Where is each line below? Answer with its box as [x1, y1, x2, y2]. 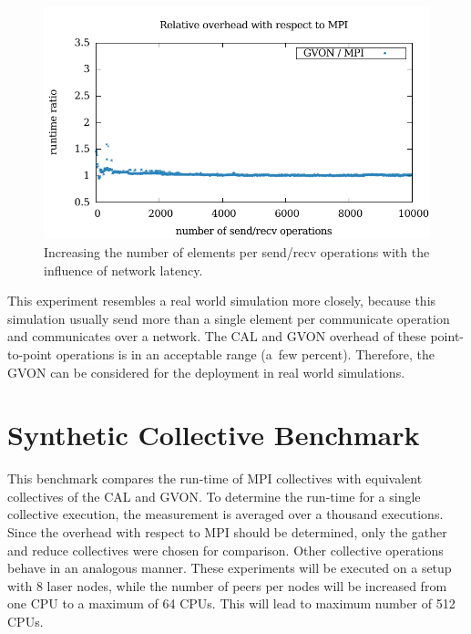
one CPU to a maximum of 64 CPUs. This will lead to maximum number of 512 [7, 594, 456, 613]
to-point [7, 344, 53, 363]
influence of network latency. [44, 260, 203, 279]
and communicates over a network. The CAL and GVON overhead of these [7, 327, 426, 346]
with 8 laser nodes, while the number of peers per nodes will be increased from [7, 576, 447, 595]
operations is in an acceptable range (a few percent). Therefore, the [56, 344, 435, 363]
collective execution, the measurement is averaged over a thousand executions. [7, 504, 444, 524]
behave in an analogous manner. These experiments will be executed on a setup [7, 558, 452, 577]
